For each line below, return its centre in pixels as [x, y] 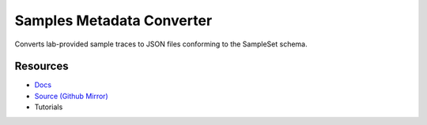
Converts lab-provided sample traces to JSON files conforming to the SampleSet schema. [161, 44]
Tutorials [49, 107]
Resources [42, 66]
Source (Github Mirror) [71, 96]
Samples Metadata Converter [113, 20]
